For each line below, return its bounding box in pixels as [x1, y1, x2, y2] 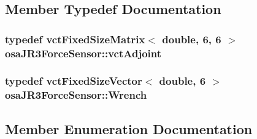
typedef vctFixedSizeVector [5, 73, 142, 88]
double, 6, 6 [162, 31, 221, 46]
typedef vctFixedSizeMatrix [5, 31, 145, 46]
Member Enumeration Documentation [5, 119, 253, 138]
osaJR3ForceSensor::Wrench [5, 87, 147, 102]
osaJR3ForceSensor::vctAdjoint [5, 45, 162, 60]
